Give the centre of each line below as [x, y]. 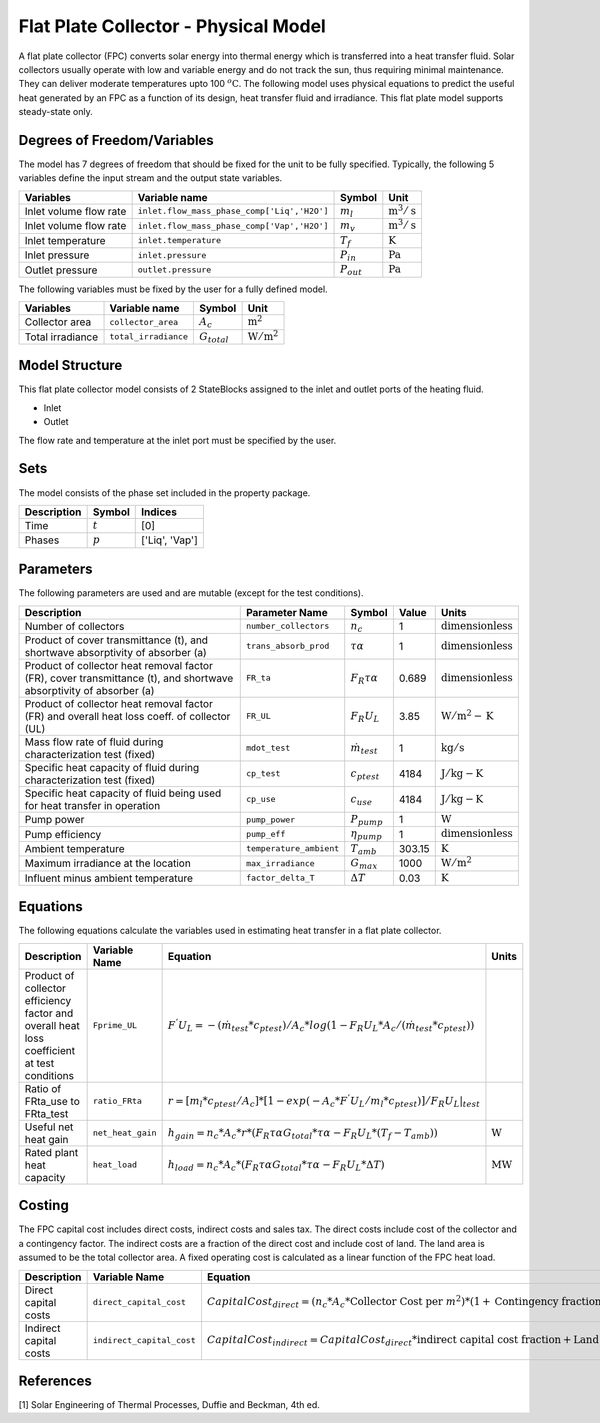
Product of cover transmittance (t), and [116, 640]
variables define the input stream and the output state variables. [150, 178]
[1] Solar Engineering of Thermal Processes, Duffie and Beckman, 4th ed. [169, 1405]
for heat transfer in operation [92, 805]
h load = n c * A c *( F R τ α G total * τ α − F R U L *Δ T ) [276, 1165]
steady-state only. [56, 112]
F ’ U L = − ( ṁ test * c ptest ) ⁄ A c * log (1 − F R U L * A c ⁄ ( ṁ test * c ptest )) [321, 1025]
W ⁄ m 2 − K [467, 714]
